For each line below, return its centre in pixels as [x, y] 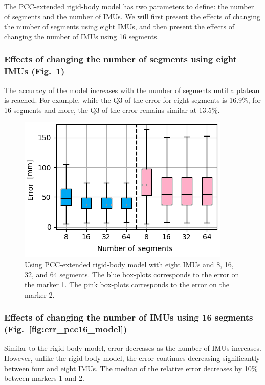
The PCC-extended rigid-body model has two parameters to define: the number [129, 6]
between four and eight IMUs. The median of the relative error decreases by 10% [131, 368]
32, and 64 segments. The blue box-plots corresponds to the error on [132, 274]
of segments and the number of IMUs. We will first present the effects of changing [132, 16]
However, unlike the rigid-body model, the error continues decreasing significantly [132, 358]
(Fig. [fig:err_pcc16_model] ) [66, 329]
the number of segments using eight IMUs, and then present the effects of [119, 26]
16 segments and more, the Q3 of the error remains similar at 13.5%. [112, 110]
